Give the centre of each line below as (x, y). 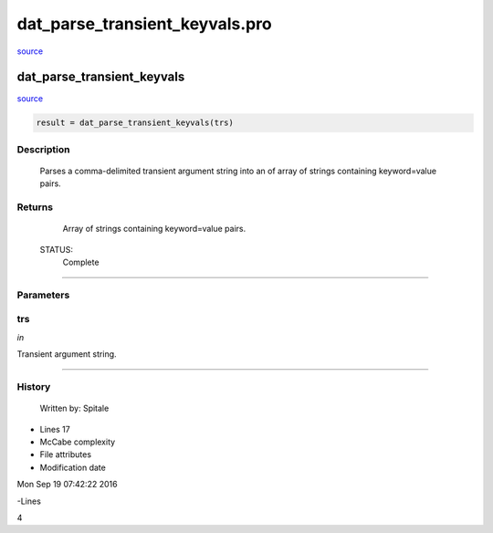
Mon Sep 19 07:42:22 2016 (67, 485)
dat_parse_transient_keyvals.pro (145, 24)
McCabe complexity (78, 442)
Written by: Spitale (74, 408)
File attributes (65, 455)
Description (43, 149)
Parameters (43, 295)
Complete (81, 262)
